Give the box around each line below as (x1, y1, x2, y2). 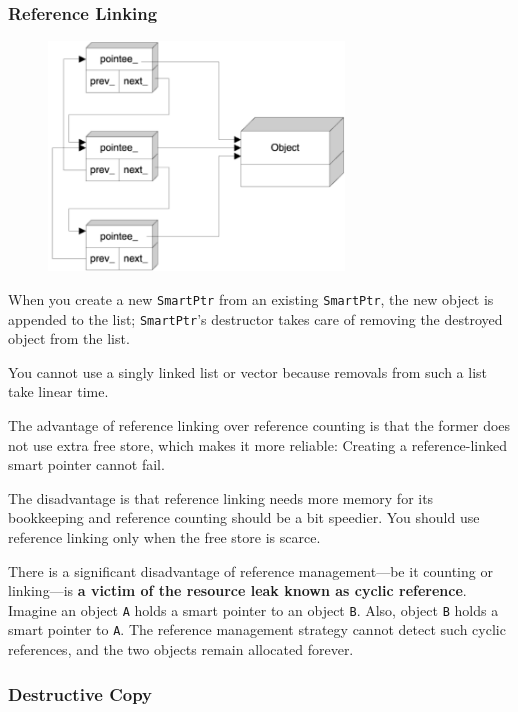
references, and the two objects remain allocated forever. (8, 639, 354, 660)
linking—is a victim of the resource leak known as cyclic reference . (8, 580, 467, 601)
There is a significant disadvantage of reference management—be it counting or (8, 560, 493, 581)
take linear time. (8, 381, 109, 402)
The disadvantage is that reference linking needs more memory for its (8, 487, 434, 508)
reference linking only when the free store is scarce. (8, 527, 321, 548)
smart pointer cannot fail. (8, 454, 165, 475)
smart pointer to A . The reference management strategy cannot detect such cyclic (8, 619, 506, 640)
